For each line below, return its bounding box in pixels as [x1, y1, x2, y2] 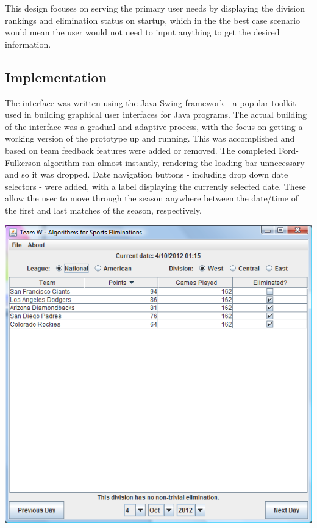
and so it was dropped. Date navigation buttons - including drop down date [5, 168, 288, 181]
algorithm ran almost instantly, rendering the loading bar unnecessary [43, 156, 305, 168]
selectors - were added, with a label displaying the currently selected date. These [5, 179, 306, 192]
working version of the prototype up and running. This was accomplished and [5, 132, 295, 145]
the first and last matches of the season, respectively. [5, 203, 202, 216]
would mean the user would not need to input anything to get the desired [5, 26, 280, 38]
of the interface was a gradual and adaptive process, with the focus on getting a [5, 120, 303, 132]
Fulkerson [5, 156, 41, 168]
